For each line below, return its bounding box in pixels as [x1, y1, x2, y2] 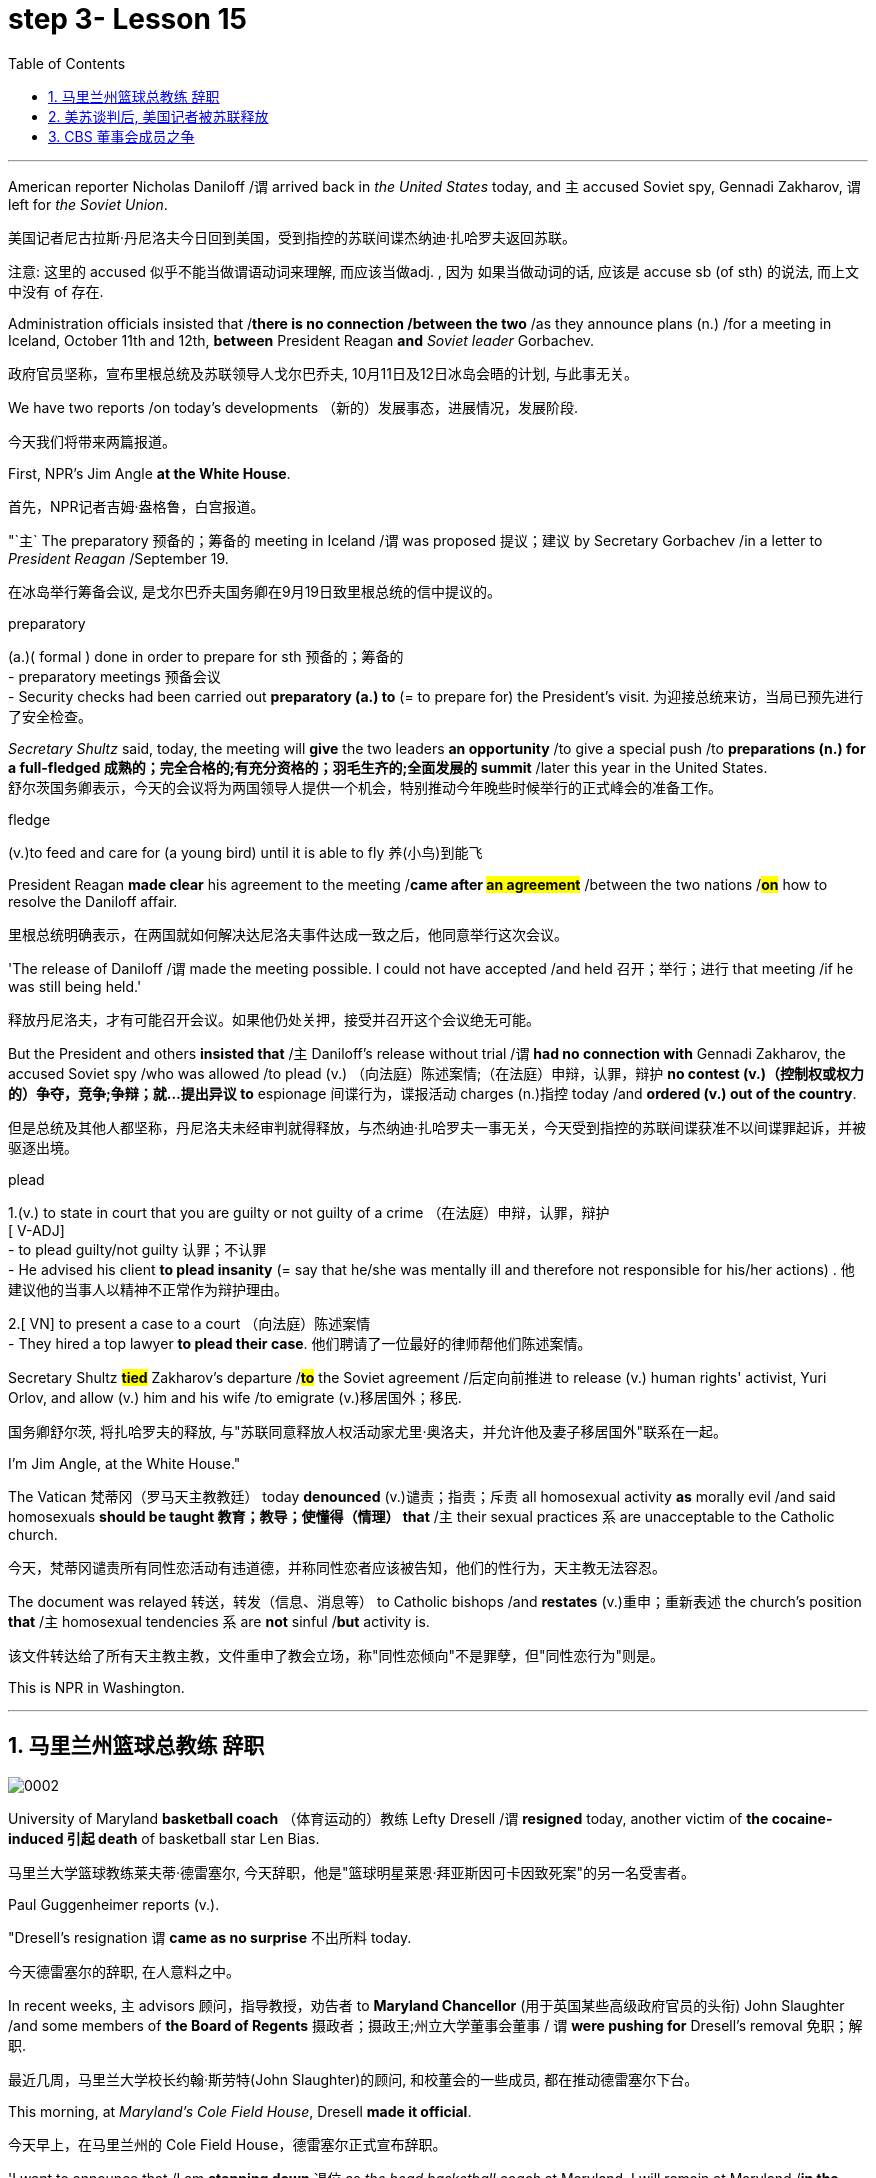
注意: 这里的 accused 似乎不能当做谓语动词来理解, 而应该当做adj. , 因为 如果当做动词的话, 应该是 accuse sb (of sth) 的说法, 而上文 [8, 262, 859, 280]
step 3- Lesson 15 [8, 2, 248, 36]
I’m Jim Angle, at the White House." [8, 1454, 241, 1472]
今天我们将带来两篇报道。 [8, 432, 176, 450]
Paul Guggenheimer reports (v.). [8, 1895, 220, 1913]
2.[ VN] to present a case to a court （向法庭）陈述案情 [8, 1314, 371, 1332]
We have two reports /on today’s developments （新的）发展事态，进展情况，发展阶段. [8, 398, 579, 416]
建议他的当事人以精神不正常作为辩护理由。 [8, 1280, 288, 1298]
